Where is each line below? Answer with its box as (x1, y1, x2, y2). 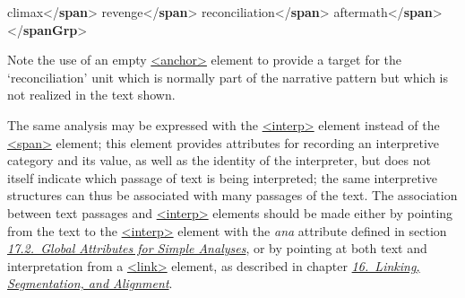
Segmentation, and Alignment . (7, 274, 173, 293)
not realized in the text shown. (7, 85, 176, 104)
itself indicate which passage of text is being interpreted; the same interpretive (7, 168, 438, 187)
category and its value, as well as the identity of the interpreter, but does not (7, 151, 431, 170)
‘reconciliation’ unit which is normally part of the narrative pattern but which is (7, 67, 448, 86)
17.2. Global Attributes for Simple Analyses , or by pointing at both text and (7, 239, 427, 258)
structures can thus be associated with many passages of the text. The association (7, 186, 458, 205)
